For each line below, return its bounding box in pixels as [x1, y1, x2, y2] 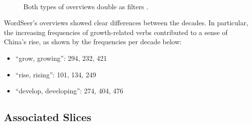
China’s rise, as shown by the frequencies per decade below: [4, 36, 182, 47]
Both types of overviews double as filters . [23, 1, 149, 11]
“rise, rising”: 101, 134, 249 [15, 69, 96, 79]
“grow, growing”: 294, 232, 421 [15, 53, 107, 63]
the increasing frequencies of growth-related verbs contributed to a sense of [4, 27, 228, 37]
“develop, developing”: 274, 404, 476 [15, 86, 123, 96]
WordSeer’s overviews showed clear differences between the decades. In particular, [4, 18, 249, 28]
